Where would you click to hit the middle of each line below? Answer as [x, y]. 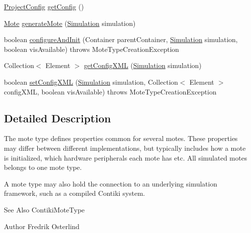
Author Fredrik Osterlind [42, 226]
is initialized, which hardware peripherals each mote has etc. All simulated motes [125, 157]
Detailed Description [58, 118]
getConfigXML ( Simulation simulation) [143, 65]
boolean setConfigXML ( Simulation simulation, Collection [91, 82]
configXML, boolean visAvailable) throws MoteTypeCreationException [110, 91]
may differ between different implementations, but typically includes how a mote [125, 148]
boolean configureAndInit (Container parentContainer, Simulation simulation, [121, 39]
